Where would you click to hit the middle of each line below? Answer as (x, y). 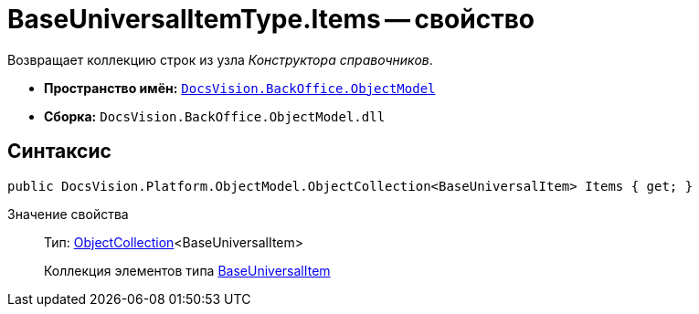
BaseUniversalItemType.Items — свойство (271, 19)
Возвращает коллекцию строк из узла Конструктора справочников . (220, 59)
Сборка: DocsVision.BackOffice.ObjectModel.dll (215, 116)
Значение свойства (68, 214)
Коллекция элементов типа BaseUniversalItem (187, 270)
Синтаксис (59, 152)
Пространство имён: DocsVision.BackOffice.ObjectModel (240, 88)
